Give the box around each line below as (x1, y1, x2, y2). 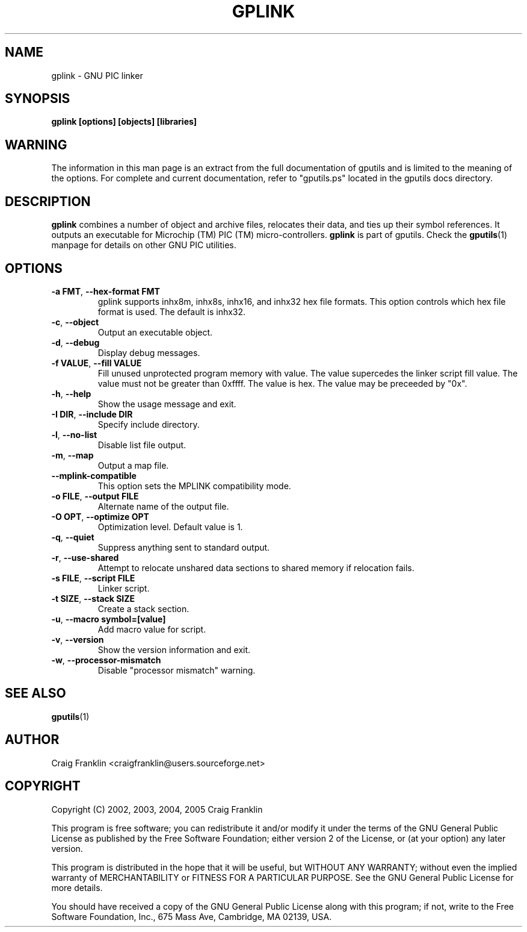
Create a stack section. (97, 603, 190, 614)
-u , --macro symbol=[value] (51, 613, 166, 624)
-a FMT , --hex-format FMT (51, 286, 160, 296)
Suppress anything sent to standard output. (97, 542, 270, 552)
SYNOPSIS (5, 91, 70, 107)
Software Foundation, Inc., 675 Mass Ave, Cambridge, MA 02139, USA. (51, 911, 332, 922)
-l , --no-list (51, 429, 97, 440)
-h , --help (51, 388, 91, 399)
